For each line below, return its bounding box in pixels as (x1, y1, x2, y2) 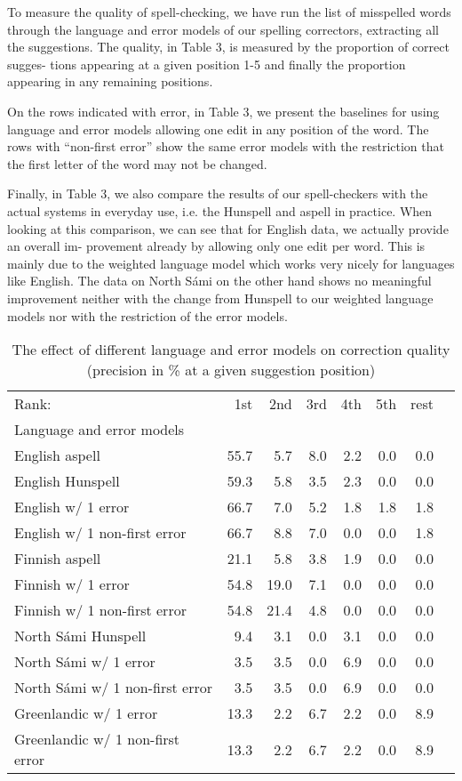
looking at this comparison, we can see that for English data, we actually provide (7, 219, 449, 238)
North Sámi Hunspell (14, 625, 147, 647)
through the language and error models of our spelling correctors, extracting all (7, 20, 439, 38)
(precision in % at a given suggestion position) (86, 359, 376, 381)
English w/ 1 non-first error (14, 522, 187, 543)
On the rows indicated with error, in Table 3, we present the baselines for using (7, 101, 440, 120)
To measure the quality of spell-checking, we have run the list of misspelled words (7, 3, 451, 20)
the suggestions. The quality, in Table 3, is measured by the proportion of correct (7, 37, 450, 56)
